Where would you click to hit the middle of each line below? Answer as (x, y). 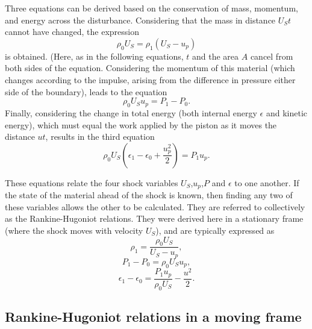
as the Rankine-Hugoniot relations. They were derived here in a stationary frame (154, 218)
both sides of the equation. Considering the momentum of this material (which (150, 68)
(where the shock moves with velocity (74, 230)
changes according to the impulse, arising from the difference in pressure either (150, 79)
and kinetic (287, 112)
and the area (216, 56)
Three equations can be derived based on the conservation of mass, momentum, (151, 8)
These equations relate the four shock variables (92, 182)
